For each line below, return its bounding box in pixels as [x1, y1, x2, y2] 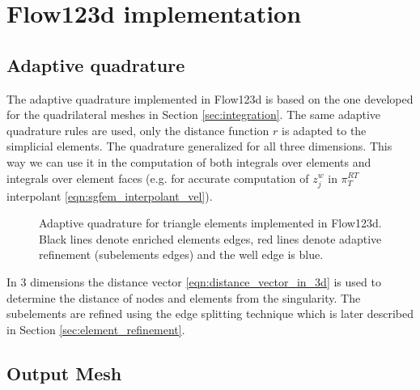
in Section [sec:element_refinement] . [6, 320, 185, 337]
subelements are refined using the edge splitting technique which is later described [6, 305, 414, 322]
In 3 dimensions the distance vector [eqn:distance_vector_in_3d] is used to [6, 273, 381, 290]
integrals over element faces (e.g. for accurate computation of [6, 169, 309, 186]
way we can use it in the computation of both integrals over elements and [6, 153, 371, 170]
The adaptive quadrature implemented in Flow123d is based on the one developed [6, 90, 414, 107]
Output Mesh [6, 360, 122, 385]
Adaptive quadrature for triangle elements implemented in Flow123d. [39, 214, 382, 231]
